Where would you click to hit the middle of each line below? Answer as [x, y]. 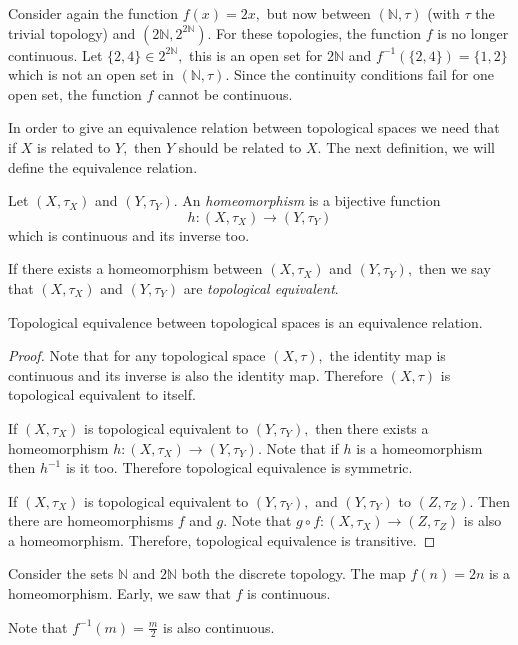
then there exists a [372, 427]
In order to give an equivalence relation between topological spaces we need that [254, 127]
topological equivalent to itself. [102, 394]
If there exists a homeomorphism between [135, 268]
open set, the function [75, 93]
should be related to [240, 146]
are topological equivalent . [261, 287]
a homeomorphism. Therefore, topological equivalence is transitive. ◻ [222, 539]
